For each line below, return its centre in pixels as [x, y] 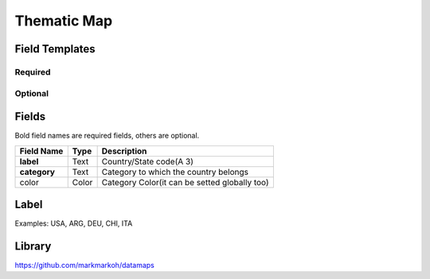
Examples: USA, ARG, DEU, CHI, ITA [74, 223]
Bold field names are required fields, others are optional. [107, 136]
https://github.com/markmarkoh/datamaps [84, 265]
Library [33, 246]
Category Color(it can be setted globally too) [186, 182]
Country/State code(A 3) [148, 161]
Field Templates [55, 49]
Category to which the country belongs [175, 172]
